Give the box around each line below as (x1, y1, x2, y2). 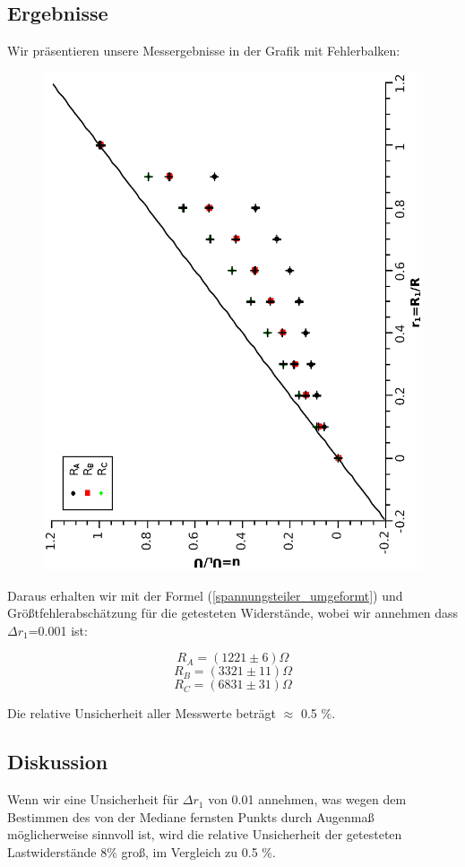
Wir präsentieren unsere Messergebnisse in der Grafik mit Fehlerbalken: (7, 41, 400, 60)
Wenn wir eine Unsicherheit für (7, 790, 179, 809)
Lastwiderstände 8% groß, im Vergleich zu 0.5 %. (7, 842, 276, 861)
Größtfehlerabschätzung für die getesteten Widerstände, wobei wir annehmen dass (7, 603, 459, 622)
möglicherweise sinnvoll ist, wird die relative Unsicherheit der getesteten (7, 825, 402, 844)
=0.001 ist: (28, 620, 88, 639)
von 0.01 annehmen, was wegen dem (208, 790, 407, 809)
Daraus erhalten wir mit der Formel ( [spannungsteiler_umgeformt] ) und (7, 585, 403, 604)
